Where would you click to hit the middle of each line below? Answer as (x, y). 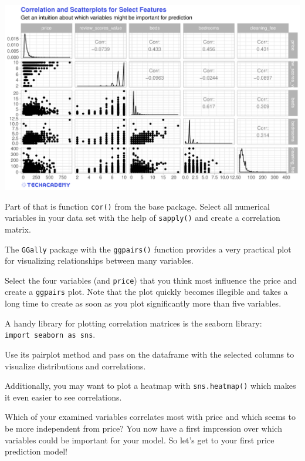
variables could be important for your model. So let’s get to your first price (140, 440)
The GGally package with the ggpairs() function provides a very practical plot (148, 249)
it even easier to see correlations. (63, 397)
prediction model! (36, 451)
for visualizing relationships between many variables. (99, 260)
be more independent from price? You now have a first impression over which (143, 428)
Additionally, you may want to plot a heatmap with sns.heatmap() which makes (150, 386)
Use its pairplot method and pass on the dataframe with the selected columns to (150, 354)
